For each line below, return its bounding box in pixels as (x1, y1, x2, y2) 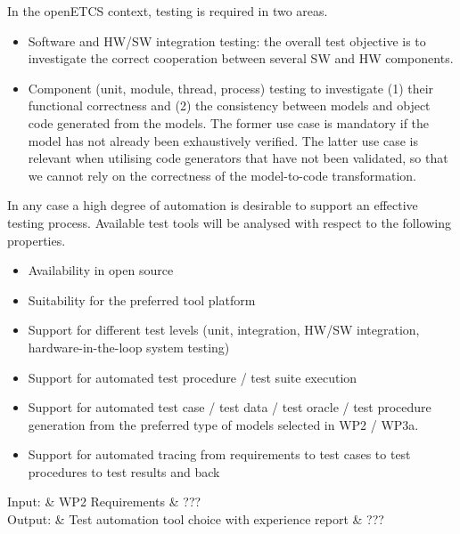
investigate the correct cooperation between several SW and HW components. (28, 49, 454, 68)
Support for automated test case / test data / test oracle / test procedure (28, 398, 431, 417)
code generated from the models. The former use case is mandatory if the (28, 113, 430, 132)
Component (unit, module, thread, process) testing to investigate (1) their (28, 78, 434, 97)
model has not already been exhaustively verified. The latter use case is (28, 131, 418, 150)
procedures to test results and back (28, 462, 220, 481)
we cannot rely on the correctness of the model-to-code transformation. (28, 166, 416, 184)
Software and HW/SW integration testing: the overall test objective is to (28, 31, 426, 50)
